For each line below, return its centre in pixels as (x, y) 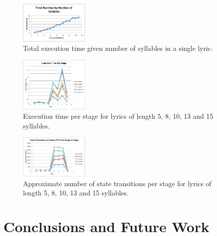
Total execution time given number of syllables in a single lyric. (118, 48)
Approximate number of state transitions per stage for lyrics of (117, 183)
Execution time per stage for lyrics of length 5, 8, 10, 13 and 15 (118, 116)
